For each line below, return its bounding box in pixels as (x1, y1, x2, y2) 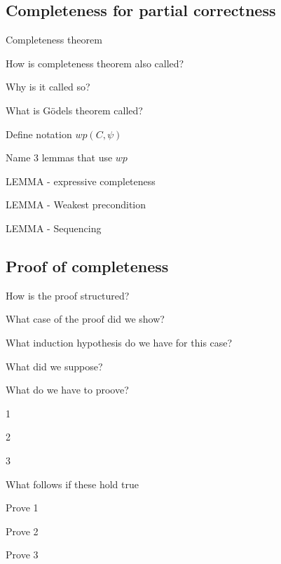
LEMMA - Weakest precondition (6, 197, 146, 212)
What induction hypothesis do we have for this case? (6, 335, 233, 349)
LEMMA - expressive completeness (6, 173, 156, 188)
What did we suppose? (6, 358, 103, 373)
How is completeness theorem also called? (6, 55, 184, 70)
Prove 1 (6, 500, 39, 515)
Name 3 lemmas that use (6, 150, 113, 165)
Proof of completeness (6, 255, 169, 276)
